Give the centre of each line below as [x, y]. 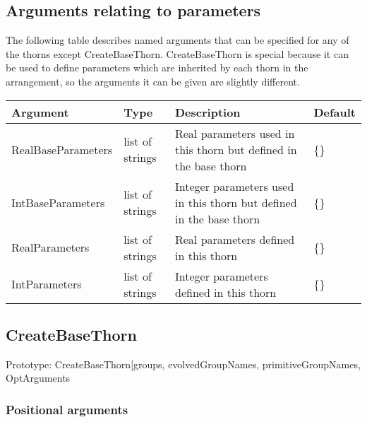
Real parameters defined [235, 239]
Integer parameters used [234, 186]
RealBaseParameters [62, 149]
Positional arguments [67, 409]
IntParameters [47, 284]
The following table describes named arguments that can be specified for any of [178, 40]
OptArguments [38, 378]
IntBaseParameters [58, 202]
